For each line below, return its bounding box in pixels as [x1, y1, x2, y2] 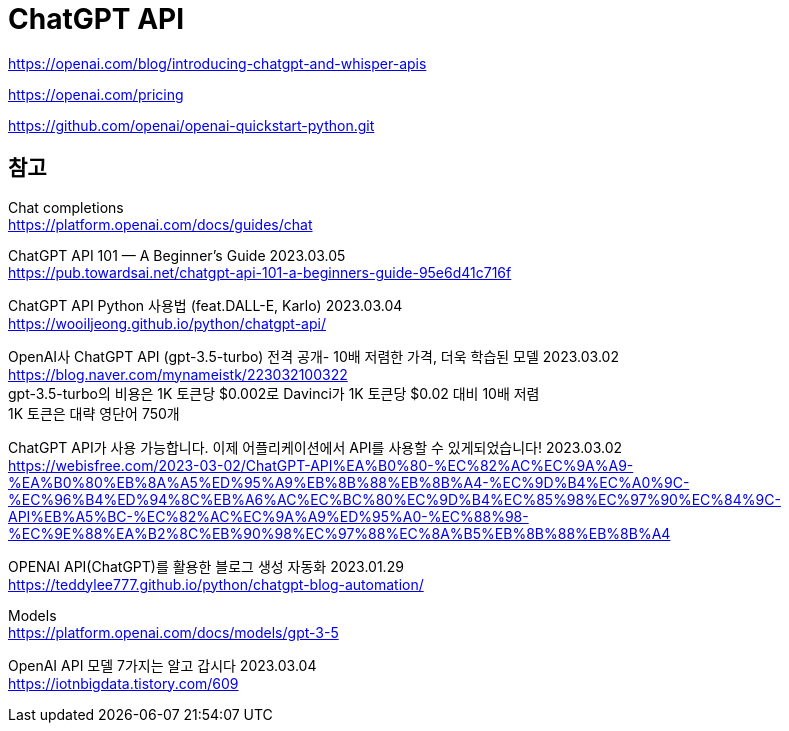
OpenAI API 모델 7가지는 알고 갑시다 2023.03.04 [8, 656, 317, 674]
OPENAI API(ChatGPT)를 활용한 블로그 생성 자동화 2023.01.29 [8, 557, 404, 575]
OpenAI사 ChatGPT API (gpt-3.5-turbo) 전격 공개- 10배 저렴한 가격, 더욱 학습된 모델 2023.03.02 [8, 347, 619, 365]
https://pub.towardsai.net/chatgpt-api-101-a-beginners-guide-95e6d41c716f [8, 263, 512, 281]
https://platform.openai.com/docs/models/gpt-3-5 [8, 623, 339, 641]
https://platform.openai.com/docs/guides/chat [8, 215, 313, 233]
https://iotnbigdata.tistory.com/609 [8, 674, 239, 692]
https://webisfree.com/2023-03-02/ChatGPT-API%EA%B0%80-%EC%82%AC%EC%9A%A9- [8, 456, 634, 474]
